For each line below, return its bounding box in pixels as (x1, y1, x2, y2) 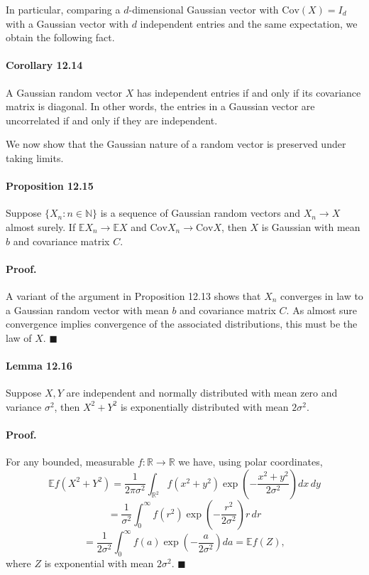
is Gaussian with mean (261, 219, 360, 234)
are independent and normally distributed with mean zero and (66, 385, 338, 400)
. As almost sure (286, 302, 358, 317)
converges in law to (280, 288, 363, 303)
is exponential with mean (44, 555, 154, 570)
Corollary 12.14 (6, 58, 83, 72)
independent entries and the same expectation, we (140, 16, 358, 31)
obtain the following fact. (6, 30, 115, 45)
